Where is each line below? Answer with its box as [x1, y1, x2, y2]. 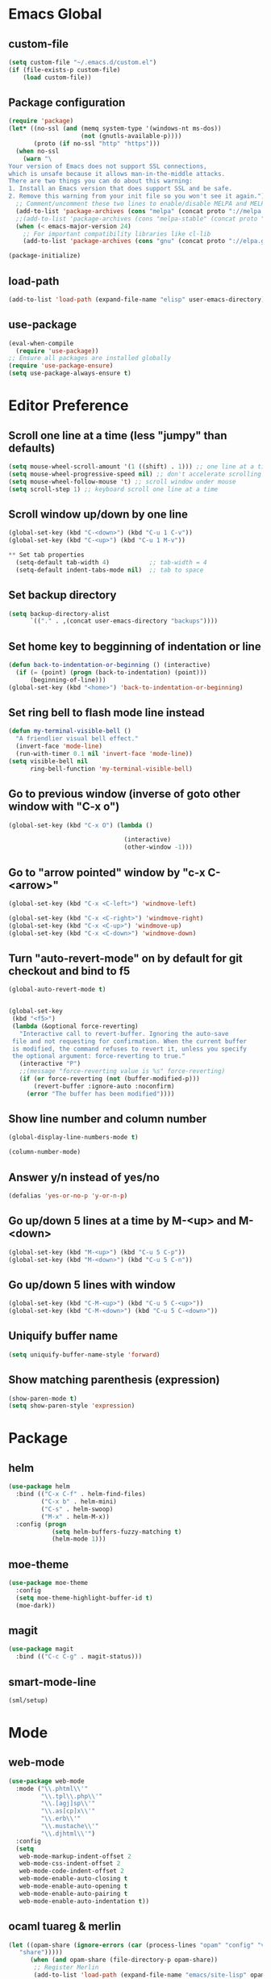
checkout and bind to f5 [8, 964, 131, 978]
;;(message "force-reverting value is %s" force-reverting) [19, 1067, 226, 1075]
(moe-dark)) [15, 1601, 56, 1609]
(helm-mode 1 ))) [51, 1535, 106, 1543]
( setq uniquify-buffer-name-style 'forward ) [8, 1350, 161, 1359]
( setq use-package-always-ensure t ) [8, 369, 131, 378]
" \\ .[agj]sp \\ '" [40, 1800, 95, 1808]
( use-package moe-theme [8, 1579, 89, 1587]
